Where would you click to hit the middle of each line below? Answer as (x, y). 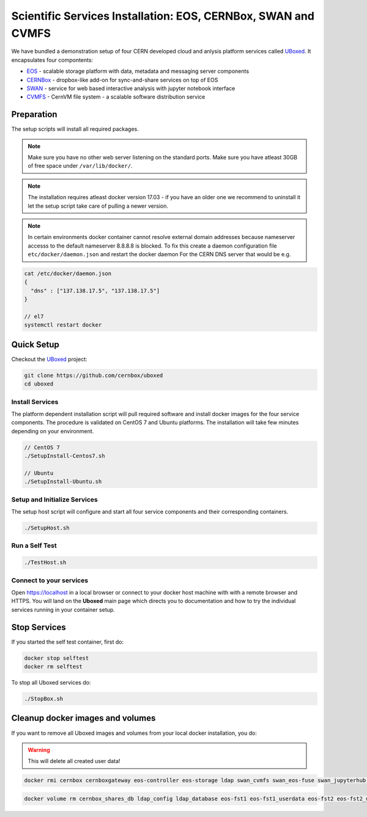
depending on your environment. (53, 431)
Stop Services (39, 627)
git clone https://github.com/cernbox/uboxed (94, 375)
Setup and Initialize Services (54, 500)
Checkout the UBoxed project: (50, 359)
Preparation (34, 114)
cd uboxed (39, 384)
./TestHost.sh (45, 563)
